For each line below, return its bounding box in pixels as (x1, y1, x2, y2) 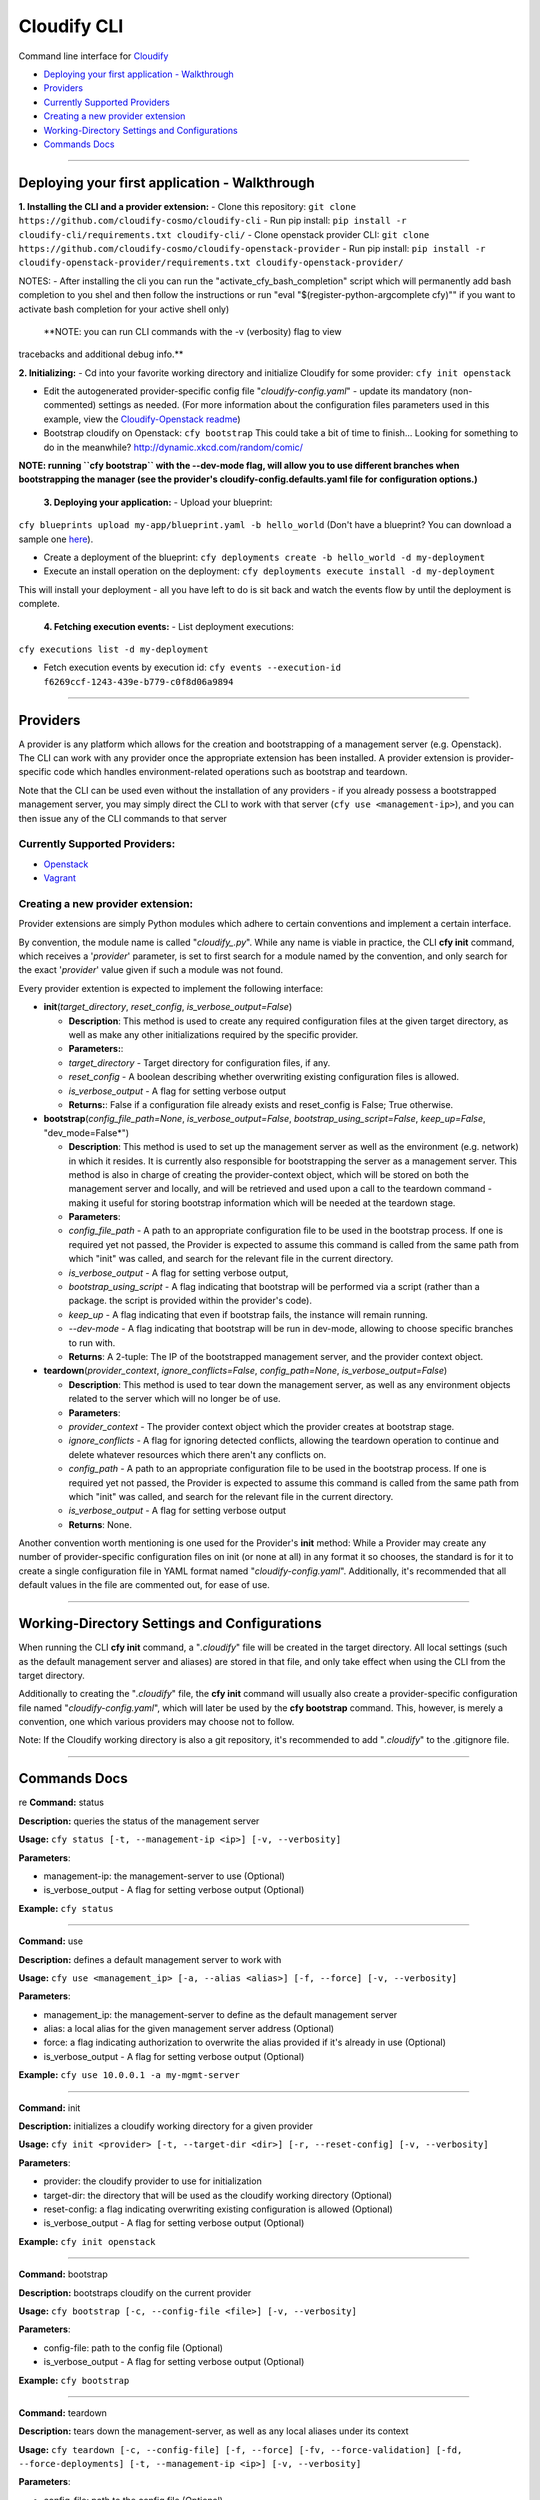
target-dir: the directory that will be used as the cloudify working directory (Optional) (43, 2189, 393, 2201)
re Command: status (18, 1796, 105, 1809)
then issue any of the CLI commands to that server (18, 812, 227, 824)
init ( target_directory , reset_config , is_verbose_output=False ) (43, 1001, 293, 1013)
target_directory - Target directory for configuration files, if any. (68, 1056, 331, 1069)
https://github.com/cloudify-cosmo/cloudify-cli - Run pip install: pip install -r (18, 215, 407, 227)
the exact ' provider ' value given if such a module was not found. (18, 964, 284, 976)
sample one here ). (18, 533, 94, 545)
